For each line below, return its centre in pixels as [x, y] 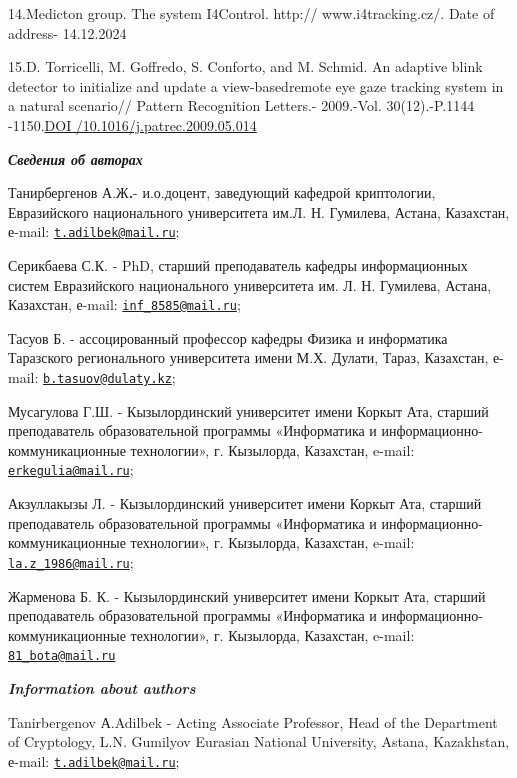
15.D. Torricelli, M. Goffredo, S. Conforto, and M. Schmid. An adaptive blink [245, 66]
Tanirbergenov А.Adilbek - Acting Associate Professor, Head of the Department [253, 721]
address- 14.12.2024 [67, 32]
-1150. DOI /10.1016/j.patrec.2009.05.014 [132, 124]
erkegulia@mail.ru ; [71, 469]
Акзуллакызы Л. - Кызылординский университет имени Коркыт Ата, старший [245, 503]
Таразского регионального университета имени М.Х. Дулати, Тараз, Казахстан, [248, 357]
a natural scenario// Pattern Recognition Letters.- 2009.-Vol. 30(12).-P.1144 [241, 105]
